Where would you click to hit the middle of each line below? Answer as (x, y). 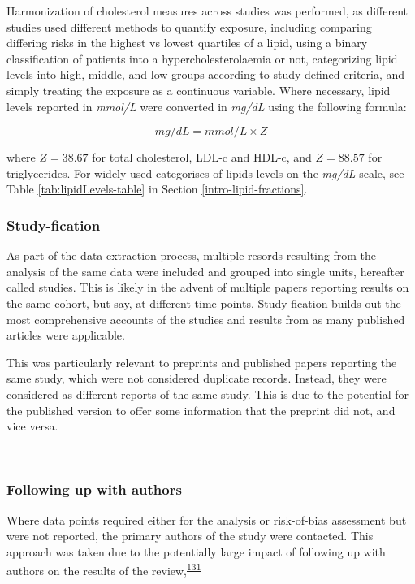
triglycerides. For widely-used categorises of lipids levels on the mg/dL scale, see (205, 173)
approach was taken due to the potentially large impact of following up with (196, 551)
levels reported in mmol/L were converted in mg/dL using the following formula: (207, 106)
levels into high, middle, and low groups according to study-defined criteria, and (206, 74)
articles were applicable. (66, 335)
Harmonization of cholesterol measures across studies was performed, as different (207, 11)
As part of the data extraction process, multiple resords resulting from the (191, 255)
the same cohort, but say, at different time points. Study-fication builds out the (204, 303)
